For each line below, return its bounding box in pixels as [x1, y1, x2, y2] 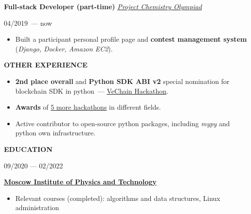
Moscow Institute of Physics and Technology [4, 177, 157, 187]
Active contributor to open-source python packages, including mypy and [15, 118, 230, 128]
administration [15, 202, 59, 213]
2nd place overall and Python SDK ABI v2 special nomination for [15, 76, 230, 86]
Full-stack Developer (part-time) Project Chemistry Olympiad [4, 1, 202, 11]
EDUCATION [4, 144, 53, 154]
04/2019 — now [4, 17, 53, 28]
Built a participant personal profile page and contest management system [15, 34, 247, 44]
